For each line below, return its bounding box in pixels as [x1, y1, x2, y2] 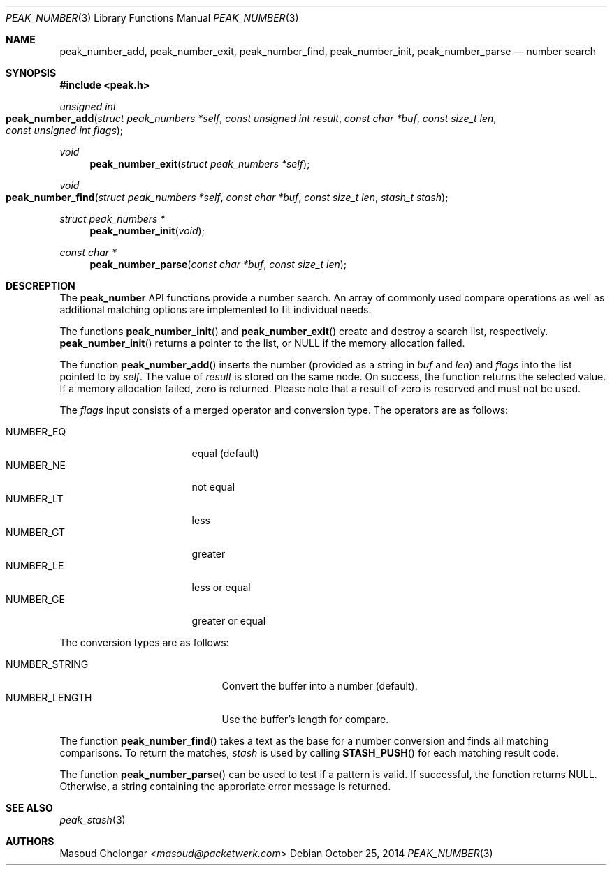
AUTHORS [6, 835, 54, 847]
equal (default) [191, 447, 259, 459]
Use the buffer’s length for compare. [221, 713, 389, 725]
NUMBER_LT [6, 493, 64, 505]
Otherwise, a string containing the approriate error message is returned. [59, 780, 391, 792]
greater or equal [191, 615, 266, 627]
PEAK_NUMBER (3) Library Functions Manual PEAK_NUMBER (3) [6, 12, 299, 24]
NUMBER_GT [6, 526, 66, 538]
